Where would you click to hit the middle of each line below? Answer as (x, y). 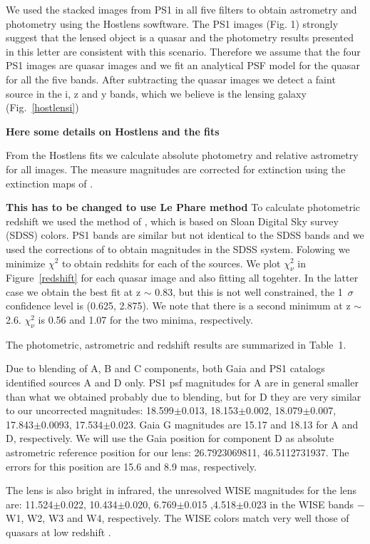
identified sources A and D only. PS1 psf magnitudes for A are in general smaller (182, 383)
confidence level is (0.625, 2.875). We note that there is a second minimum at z (178, 306)
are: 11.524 (30, 504)
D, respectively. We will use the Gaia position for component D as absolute (170, 438)
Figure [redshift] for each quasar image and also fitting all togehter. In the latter (182, 278)
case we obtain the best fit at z (73, 291)
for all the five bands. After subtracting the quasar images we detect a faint (171, 79)
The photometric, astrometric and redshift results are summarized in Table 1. (176, 344)
